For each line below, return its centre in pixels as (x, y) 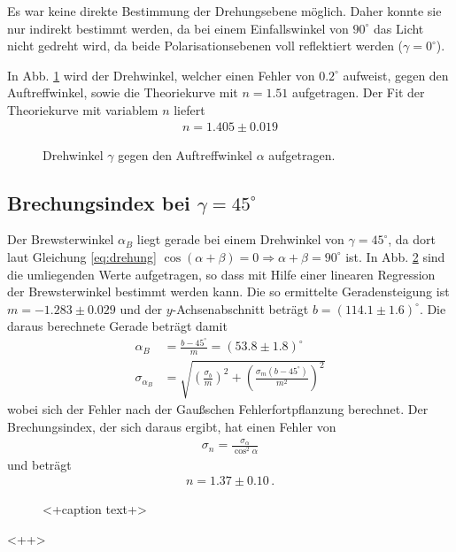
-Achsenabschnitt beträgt (240, 308)
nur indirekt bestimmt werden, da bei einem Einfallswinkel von (178, 28)
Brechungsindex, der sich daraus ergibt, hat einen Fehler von (172, 427)
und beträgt (39, 464)
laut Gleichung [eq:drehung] (82, 256)
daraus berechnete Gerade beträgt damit (117, 326)
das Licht (399, 28)
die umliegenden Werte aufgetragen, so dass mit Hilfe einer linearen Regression (221, 274)
